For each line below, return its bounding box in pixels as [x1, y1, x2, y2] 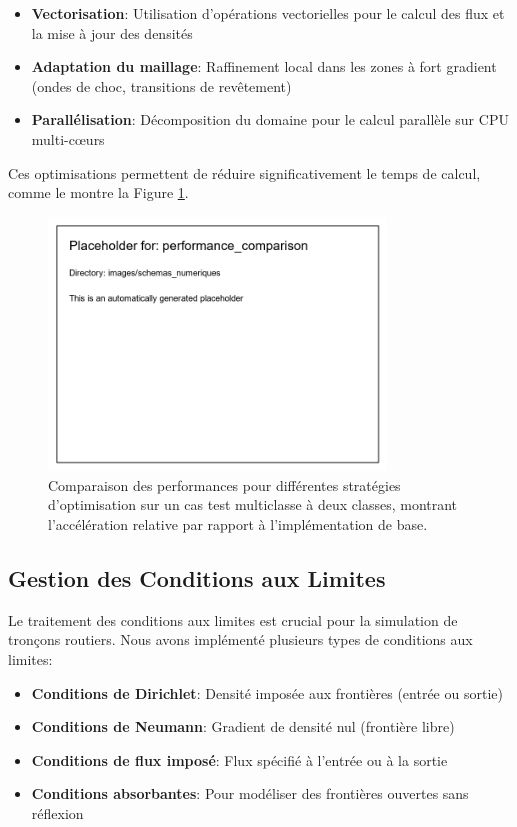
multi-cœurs [31, 128, 105, 149]
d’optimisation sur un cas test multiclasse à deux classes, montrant [48, 494, 458, 515]
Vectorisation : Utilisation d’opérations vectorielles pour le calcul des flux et [31, 3, 505, 23]
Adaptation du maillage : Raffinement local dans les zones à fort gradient [31, 56, 497, 77]
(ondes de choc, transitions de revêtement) [31, 75, 292, 96]
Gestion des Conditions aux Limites [8, 562, 386, 593]
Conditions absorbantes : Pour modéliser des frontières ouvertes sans [31, 783, 469, 804]
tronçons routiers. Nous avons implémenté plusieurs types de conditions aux [8, 629, 473, 650]
